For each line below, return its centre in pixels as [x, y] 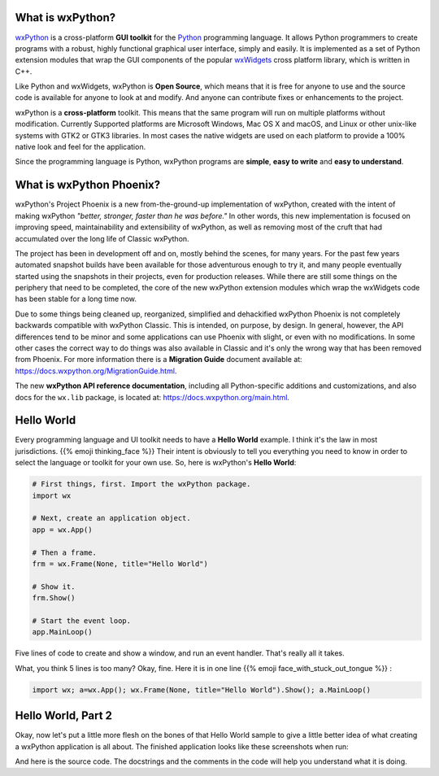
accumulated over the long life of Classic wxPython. [102, 238]
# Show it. [54, 586]
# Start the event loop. [82, 621]
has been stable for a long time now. [76, 299]
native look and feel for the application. [80, 147]
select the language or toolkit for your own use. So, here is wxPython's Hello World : [156, 463]
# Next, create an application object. [111, 518]
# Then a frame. [65, 552]
